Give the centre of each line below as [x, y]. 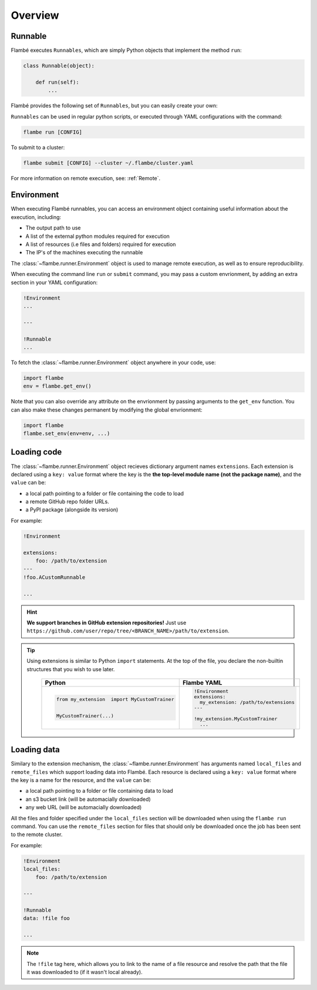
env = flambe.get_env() [58, 386]
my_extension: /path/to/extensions [247, 702]
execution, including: [36, 217]
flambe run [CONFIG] [53, 132]
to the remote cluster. [37, 834]
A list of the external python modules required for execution [98, 236]
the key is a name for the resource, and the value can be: [81, 780]
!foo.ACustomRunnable [54, 577]
